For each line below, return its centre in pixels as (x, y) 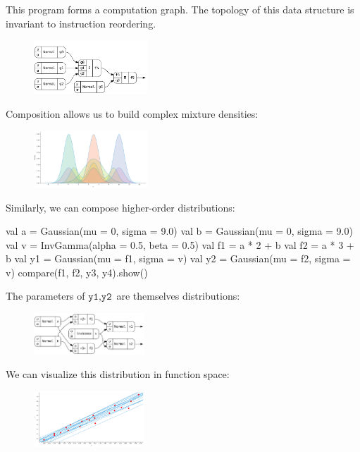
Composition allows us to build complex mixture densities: (132, 113)
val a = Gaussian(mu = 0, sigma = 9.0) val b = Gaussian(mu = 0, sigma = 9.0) (179, 231)
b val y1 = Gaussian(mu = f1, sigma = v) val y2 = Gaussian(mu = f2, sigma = (178, 258)
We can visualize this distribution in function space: (118, 374)
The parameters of (45, 296)
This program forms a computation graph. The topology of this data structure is (180, 9)
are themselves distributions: (178, 296)
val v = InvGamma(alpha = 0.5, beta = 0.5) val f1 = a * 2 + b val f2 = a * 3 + (180, 244)
